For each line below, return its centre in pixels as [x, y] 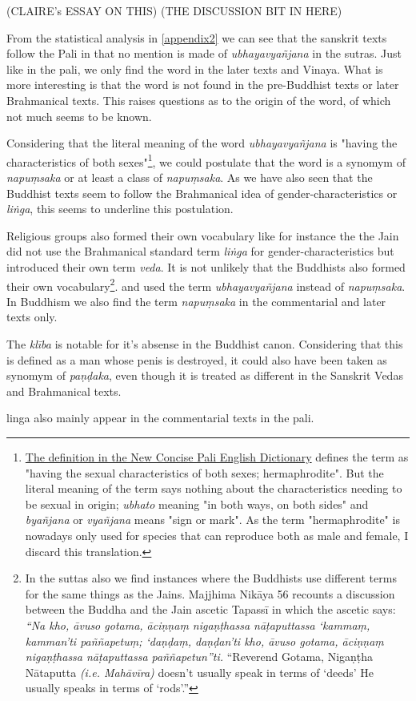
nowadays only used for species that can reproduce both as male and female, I [217, 535]
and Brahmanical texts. [64, 391]
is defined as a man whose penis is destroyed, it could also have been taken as [197, 359]
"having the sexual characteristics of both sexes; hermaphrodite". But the [204, 472]
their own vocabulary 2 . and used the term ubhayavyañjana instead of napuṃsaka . [206, 284]
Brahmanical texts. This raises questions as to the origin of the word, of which [199, 100]
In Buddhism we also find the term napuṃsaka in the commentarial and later [196, 301]
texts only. [32, 317]
